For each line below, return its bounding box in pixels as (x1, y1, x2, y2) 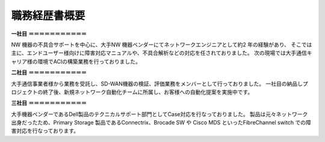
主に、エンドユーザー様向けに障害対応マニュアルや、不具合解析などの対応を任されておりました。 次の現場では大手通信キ (11, 49, 312, 57)
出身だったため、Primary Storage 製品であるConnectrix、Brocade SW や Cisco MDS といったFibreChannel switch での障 (11, 119, 311, 126)
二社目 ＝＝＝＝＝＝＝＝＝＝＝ (11, 69, 87, 76)
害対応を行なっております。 (11, 127, 79, 135)
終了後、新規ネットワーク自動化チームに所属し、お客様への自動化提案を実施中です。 (42, 88, 253, 96)
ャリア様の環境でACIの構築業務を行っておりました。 (11, 58, 141, 65)
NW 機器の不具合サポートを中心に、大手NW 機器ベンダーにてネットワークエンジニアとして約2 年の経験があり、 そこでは (11, 41, 312, 48)
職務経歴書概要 (11, 9, 85, 22)
